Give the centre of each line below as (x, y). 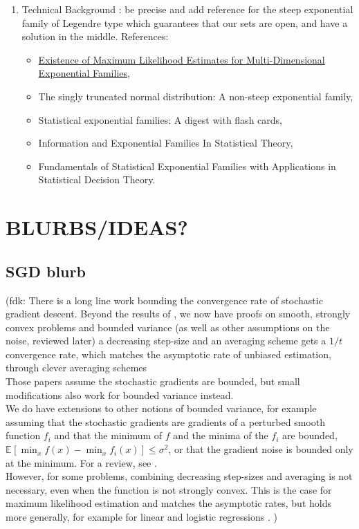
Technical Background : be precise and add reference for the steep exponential (187, 9)
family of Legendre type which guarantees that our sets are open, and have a (185, 22)
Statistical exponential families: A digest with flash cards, (160, 119)
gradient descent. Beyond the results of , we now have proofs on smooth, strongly (178, 314)
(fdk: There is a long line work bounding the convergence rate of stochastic (164, 300)
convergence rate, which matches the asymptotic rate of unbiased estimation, (168, 354)
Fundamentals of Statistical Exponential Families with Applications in (187, 166)
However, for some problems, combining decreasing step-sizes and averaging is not (179, 476)
